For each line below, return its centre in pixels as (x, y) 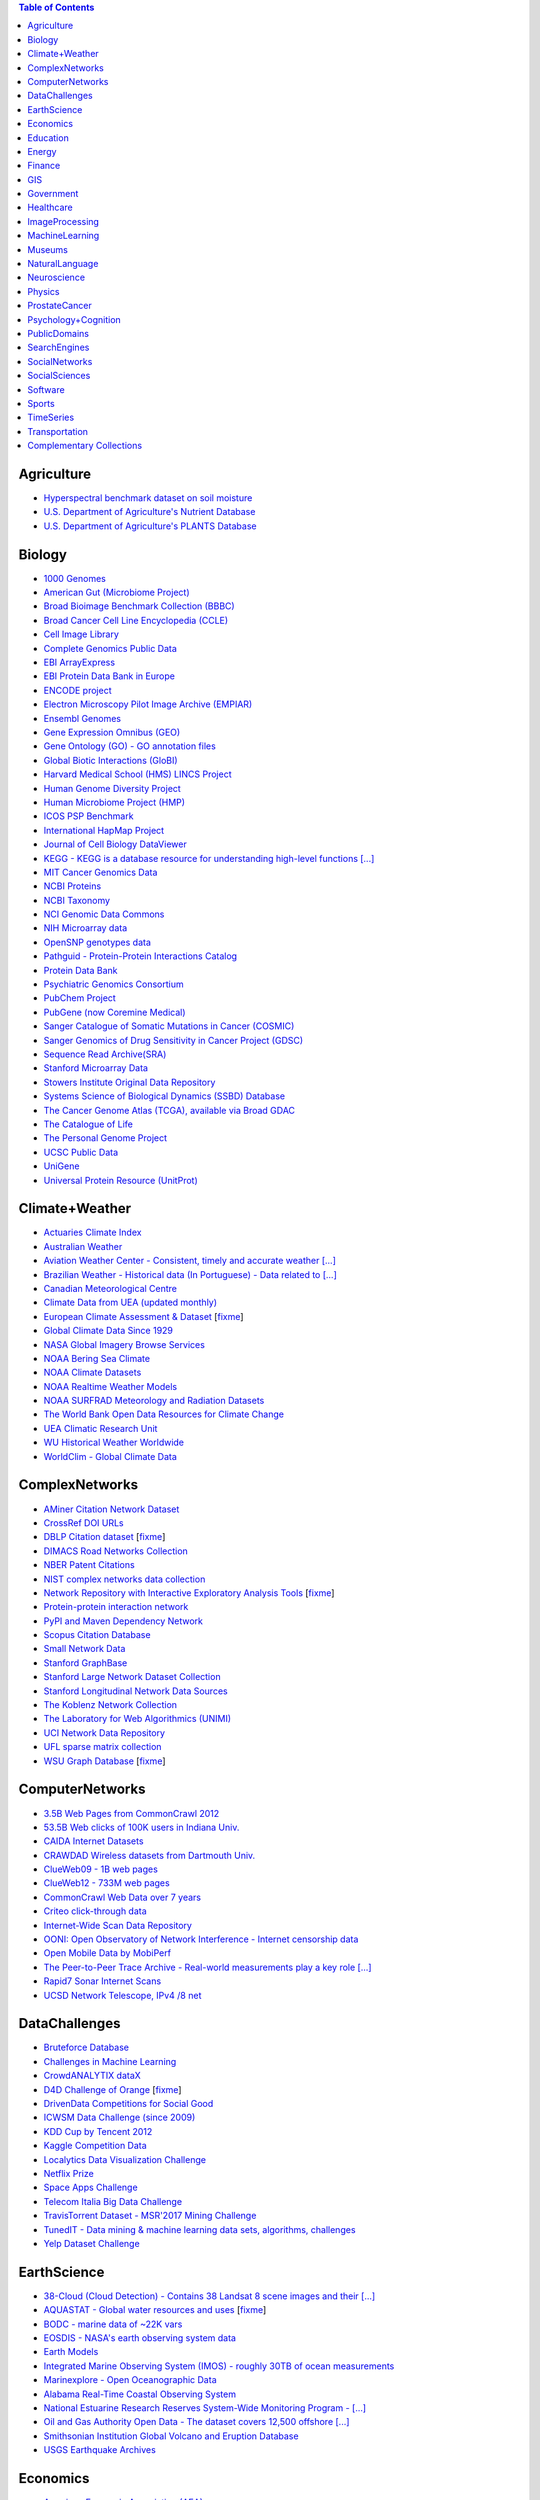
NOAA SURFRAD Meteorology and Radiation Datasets (154, 1401)
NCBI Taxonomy (76, 900)
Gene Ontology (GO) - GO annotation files (130, 746)
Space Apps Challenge (91, 2187)
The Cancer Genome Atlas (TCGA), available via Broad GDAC (169, 1110)
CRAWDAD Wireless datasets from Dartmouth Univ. (149, 1855)
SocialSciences (59, 376)
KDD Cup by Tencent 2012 (98, 2131)
